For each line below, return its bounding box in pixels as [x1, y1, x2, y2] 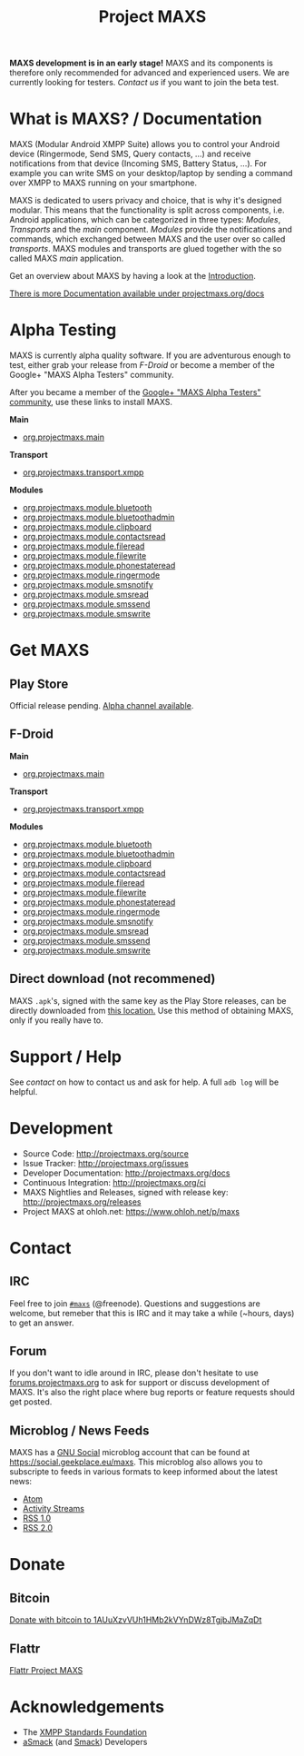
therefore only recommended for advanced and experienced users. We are [9, 67, 290, 78]
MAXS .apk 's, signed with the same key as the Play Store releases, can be [9, 995, 287, 1006]
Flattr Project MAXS [9, 1665, 83, 1675]
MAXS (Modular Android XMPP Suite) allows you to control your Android [9, 139, 280, 150]
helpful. [9, 1086, 38, 1096]
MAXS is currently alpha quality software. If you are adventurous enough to [9, 350, 291, 361]
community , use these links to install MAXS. [9, 397, 173, 408]
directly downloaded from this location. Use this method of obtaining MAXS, [9, 1005, 294, 1016]
